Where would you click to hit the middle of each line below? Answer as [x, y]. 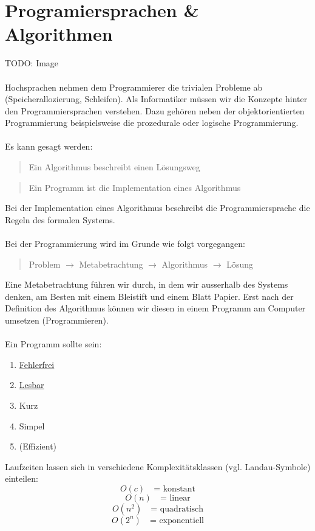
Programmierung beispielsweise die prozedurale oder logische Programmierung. [152, 123]
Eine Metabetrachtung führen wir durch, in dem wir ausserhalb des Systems [147, 284]
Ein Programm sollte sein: [53, 344]
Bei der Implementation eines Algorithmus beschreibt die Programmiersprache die [157, 208]
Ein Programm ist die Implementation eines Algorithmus [135, 187]
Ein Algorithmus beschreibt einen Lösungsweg [114, 167]
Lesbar [32, 385]
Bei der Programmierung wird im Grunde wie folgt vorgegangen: [125, 244]
